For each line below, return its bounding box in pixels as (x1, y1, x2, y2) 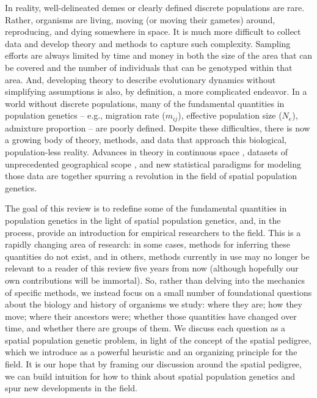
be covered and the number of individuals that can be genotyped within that (5, 61, 293, 73)
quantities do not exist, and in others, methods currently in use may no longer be (5, 249, 310, 262)
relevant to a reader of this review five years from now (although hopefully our (5, 262, 299, 275)
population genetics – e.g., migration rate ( (5, 109, 166, 122)
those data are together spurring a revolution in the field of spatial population (5, 169, 297, 182)
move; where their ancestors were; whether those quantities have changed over (5, 309, 297, 322)
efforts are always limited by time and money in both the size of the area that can (5, 49, 313, 62)
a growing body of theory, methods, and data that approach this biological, (5, 133, 287, 146)
